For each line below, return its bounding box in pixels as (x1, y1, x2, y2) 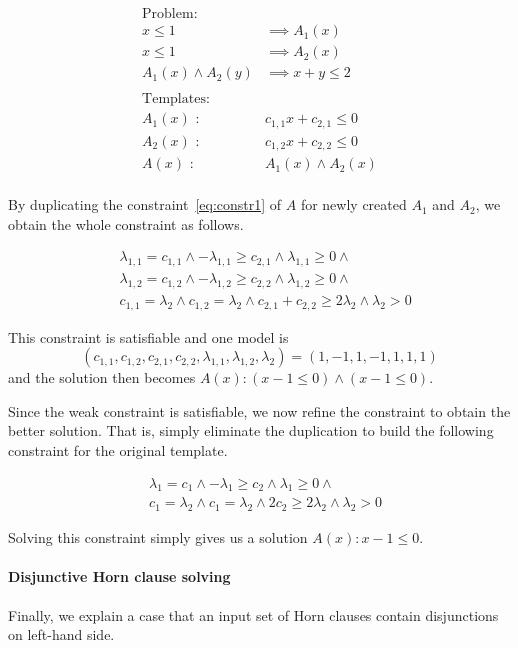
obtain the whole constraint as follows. (8, 213, 244, 234)
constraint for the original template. (8, 439, 228, 460)
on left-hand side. (8, 624, 115, 645)
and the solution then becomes (8, 367, 196, 388)
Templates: (142, 92, 210, 107)
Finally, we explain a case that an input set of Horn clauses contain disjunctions (8, 604, 499, 625)
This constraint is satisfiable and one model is (8, 326, 289, 347)
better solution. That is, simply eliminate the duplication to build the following (8, 420, 494, 441)
